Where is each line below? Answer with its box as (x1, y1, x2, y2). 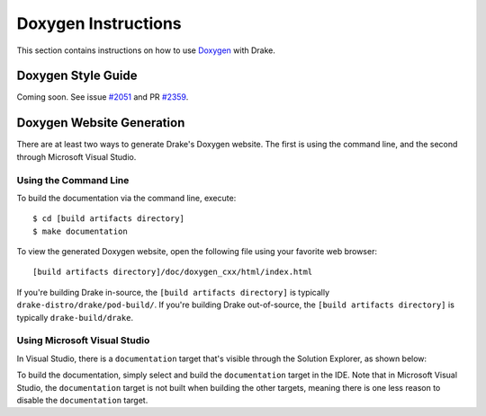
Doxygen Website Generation (16, 115, 185, 130)
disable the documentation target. (16, 394, 148, 405)
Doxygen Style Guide (16, 68, 138, 84)
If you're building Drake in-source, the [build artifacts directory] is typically (16, 287, 330, 297)
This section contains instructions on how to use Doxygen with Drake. (16, 45, 276, 56)
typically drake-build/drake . (16, 312, 134, 323)
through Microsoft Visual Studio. (16, 151, 137, 162)
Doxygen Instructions (16, 13, 182, 33)
